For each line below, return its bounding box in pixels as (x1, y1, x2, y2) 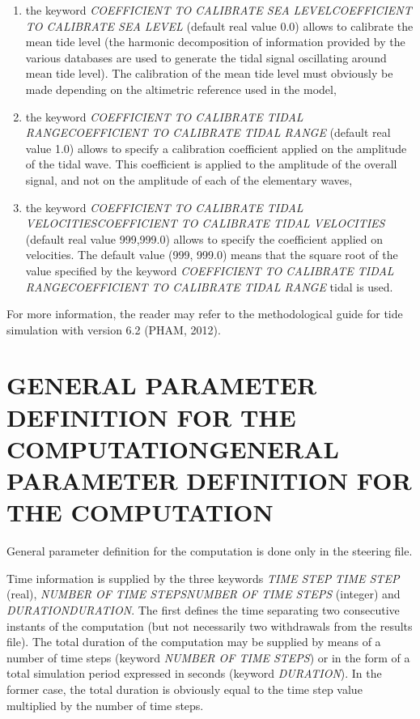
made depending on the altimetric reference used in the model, (25, 80, 337, 97)
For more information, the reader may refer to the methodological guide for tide (6, 305, 403, 322)
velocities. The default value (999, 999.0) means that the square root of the (25, 246, 398, 263)
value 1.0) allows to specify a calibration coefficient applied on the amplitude (25, 139, 407, 156)
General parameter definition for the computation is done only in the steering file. (6, 542, 413, 559)
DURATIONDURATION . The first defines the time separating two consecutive (6, 601, 400, 618)
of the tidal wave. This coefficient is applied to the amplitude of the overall (25, 155, 397, 172)
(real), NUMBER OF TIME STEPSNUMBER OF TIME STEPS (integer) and (6, 585, 401, 602)
